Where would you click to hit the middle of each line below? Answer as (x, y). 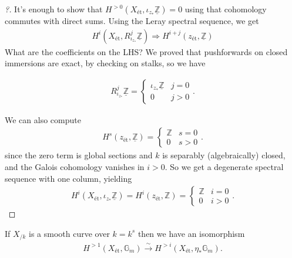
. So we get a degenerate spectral (224, 167)
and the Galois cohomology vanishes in (75, 167)
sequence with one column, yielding (68, 178)
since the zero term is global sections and (79, 155)
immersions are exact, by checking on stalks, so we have (105, 63)
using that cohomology (226, 9)
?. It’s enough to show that (54, 9)
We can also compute (43, 119)
